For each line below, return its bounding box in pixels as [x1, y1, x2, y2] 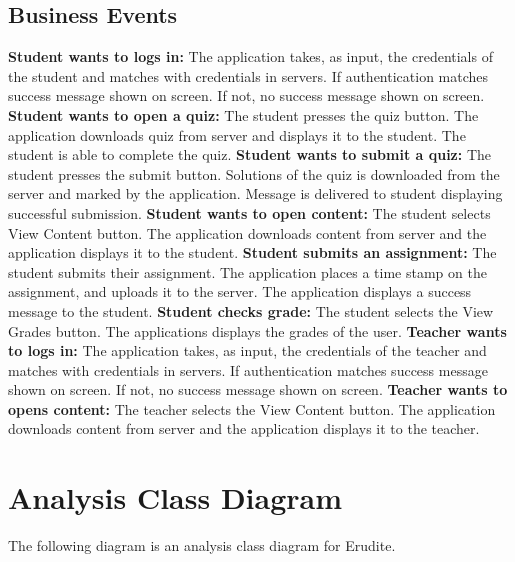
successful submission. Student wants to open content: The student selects [8, 202, 491, 223]
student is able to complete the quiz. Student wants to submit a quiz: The [8, 144, 492, 165]
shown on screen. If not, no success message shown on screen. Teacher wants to [8, 379, 508, 400]
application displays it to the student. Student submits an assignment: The [8, 242, 497, 263]
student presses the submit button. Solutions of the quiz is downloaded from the [8, 163, 500, 184]
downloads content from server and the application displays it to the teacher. [8, 418, 480, 439]
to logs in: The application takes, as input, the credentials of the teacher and [8, 340, 487, 361]
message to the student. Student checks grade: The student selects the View [8, 300, 494, 321]
